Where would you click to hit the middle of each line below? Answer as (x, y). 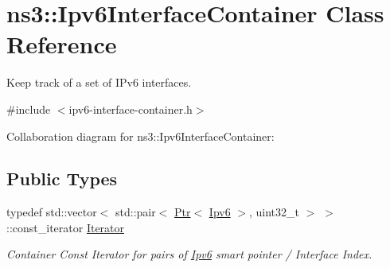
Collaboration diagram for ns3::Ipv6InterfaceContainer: (140, 136)
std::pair (136, 212)
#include (29, 109)
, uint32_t (275, 212)
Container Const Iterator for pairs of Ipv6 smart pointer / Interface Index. (189, 254)
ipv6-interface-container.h (131, 109)
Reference (62, 44)
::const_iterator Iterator (66, 227)
